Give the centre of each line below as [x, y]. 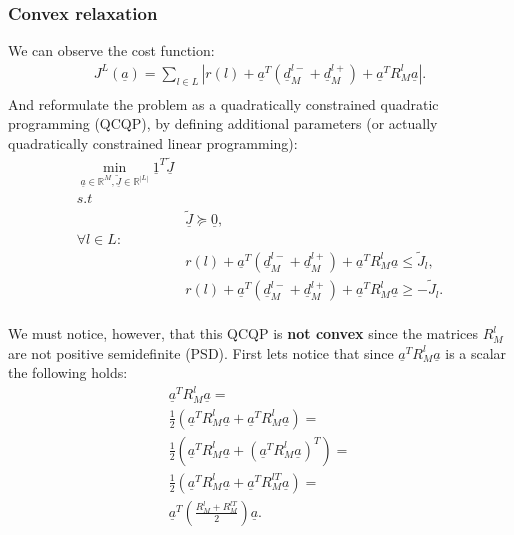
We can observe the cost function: [111, 50]
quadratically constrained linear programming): [153, 142]
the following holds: [68, 372]
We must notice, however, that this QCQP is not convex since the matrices [243, 333]
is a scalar [476, 352]
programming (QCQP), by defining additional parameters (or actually [223, 123]
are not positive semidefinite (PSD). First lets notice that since [201, 352]
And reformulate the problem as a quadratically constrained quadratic [223, 103]
